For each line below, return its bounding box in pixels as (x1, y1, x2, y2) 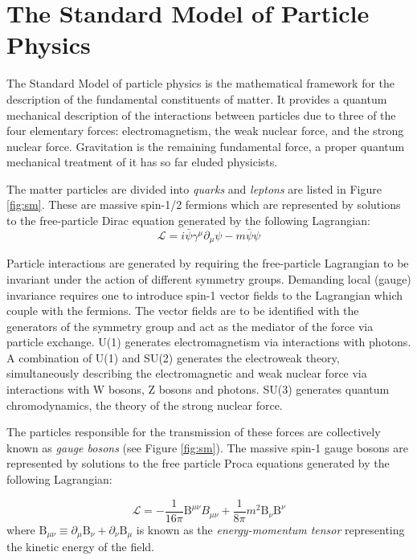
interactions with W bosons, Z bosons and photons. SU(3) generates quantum (6, 381, 390, 398)
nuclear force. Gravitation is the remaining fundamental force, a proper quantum (6, 137, 405, 154)
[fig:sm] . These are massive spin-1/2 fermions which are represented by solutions (6, 196, 401, 213)
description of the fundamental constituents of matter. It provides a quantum (6, 90, 387, 107)
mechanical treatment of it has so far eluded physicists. (6, 153, 278, 170)
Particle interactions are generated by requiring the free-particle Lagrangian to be (6, 255, 409, 272)
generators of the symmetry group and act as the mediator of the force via (6, 317, 374, 334)
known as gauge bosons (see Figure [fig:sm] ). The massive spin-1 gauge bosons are (6, 439, 408, 456)
